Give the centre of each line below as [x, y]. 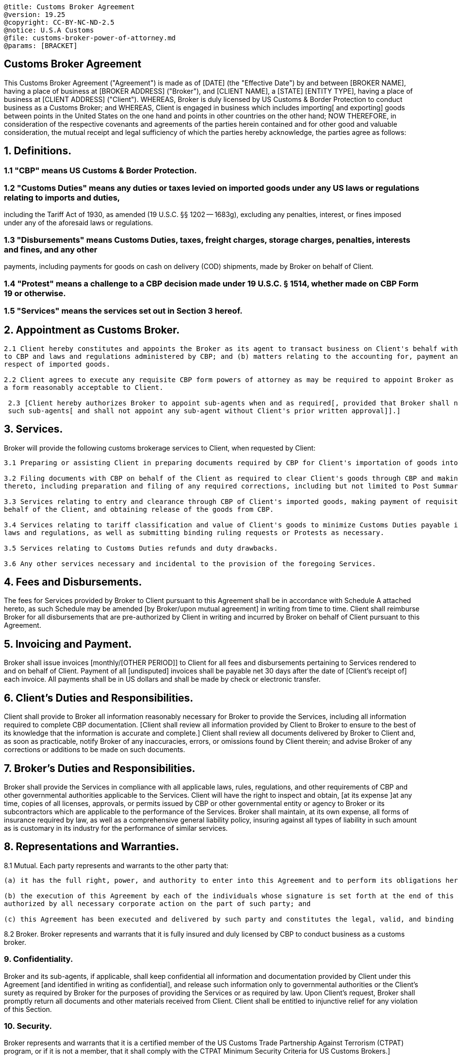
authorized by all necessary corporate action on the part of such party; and [157, 903]
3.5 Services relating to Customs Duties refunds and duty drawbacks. [141, 548]
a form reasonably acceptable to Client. [84, 387]
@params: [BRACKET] [41, 46]
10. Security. [28, 1026]
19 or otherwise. [35, 293]
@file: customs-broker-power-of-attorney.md [90, 38]
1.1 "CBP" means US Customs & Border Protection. [100, 170]
